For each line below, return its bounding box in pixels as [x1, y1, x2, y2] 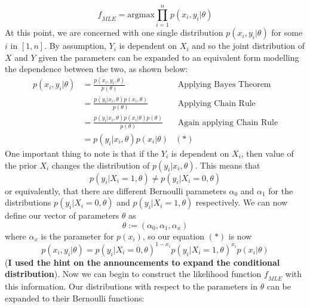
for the [268, 184, 293, 197]
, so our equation [142, 229, 204, 242]
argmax [127, 10, 155, 19]
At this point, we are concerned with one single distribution [5, 26, 223, 39]
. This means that [195, 158, 260, 171]
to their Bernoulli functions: [42, 291, 145, 304]
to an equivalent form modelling [182, 51, 299, 63]
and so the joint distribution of [192, 39, 305, 52]
